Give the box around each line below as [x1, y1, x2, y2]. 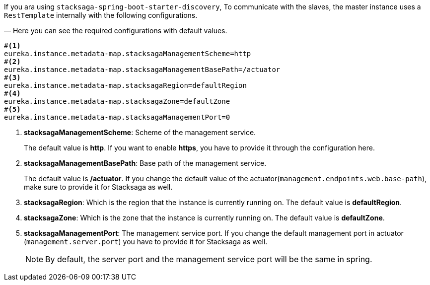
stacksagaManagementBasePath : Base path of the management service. [24, 159, 267, 167]
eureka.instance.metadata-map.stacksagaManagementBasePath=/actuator [4, 66, 281, 73]
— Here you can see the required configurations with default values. [4, 26, 227, 35]
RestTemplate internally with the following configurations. [4, 11, 198, 19]
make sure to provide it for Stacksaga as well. [24, 183, 173, 191]
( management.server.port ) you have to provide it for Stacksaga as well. [24, 237, 268, 246]
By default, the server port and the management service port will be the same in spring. [45, 254, 372, 264]
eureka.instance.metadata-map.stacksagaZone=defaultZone [4, 97, 230, 105]
